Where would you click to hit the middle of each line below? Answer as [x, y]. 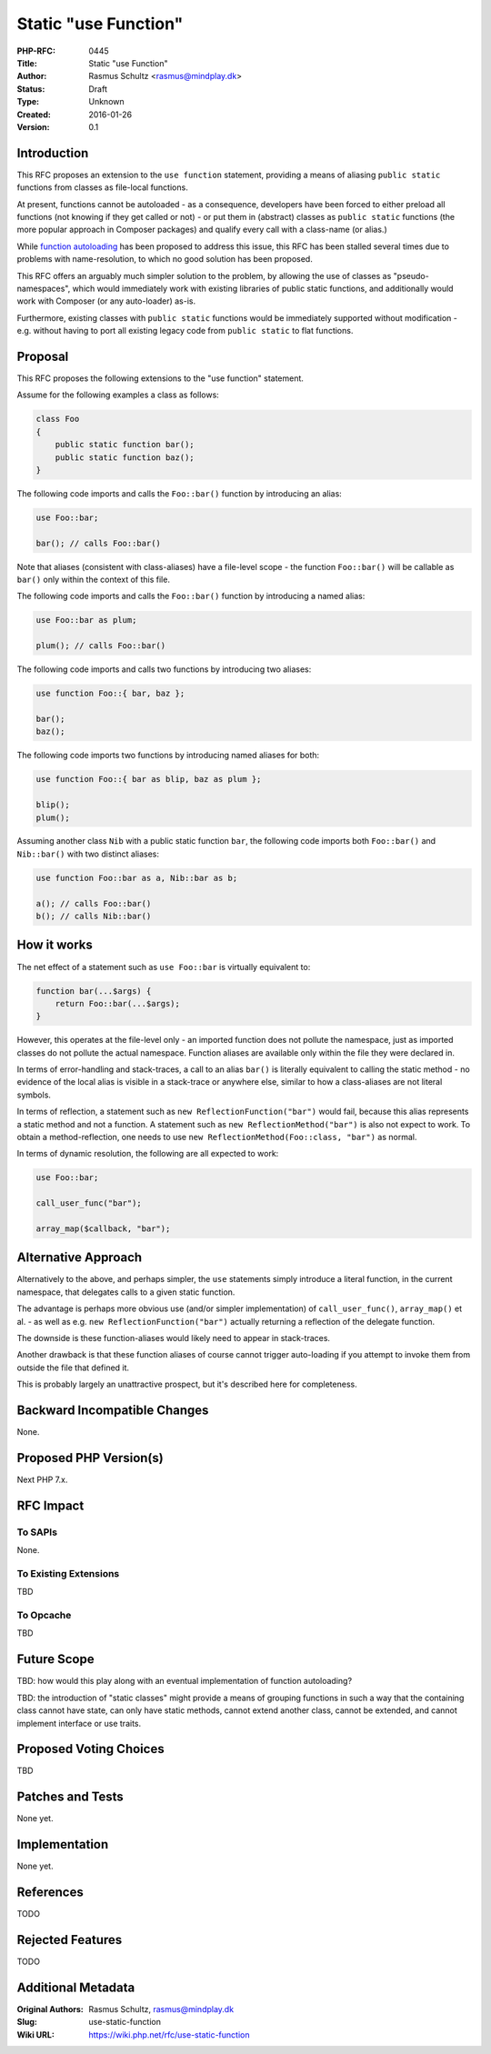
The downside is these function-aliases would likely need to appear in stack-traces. [174, 1338]
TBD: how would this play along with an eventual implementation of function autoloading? [185, 1681]
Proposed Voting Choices [90, 1749]
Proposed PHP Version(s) [90, 1458]
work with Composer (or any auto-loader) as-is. [106, 301]
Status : [31, 89]
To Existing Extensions [68, 1573]
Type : [28, 102]
